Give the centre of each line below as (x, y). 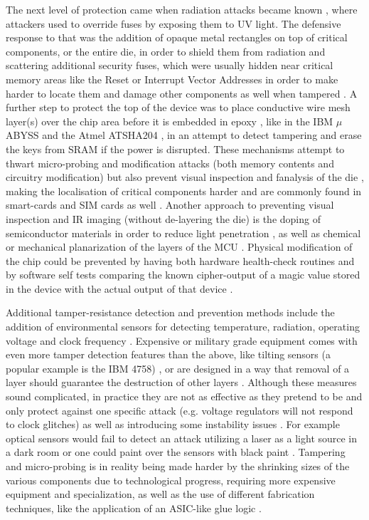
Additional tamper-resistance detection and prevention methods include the (170, 312)
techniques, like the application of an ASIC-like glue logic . (134, 508)
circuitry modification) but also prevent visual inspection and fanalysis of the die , (185, 177)
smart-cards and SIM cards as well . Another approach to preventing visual (170, 205)
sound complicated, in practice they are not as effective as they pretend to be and (184, 396)
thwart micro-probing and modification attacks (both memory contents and (170, 163)
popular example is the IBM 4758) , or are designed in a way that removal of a (178, 368)
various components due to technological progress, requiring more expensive (171, 480)
